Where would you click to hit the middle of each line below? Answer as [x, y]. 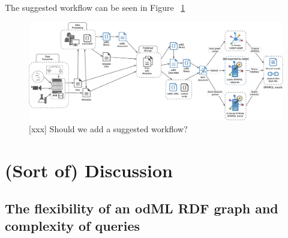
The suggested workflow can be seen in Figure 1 [95, 7]
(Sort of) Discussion [89, 170]
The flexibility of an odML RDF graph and [142, 208]
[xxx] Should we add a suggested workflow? [108, 128]
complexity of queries [73, 226]
